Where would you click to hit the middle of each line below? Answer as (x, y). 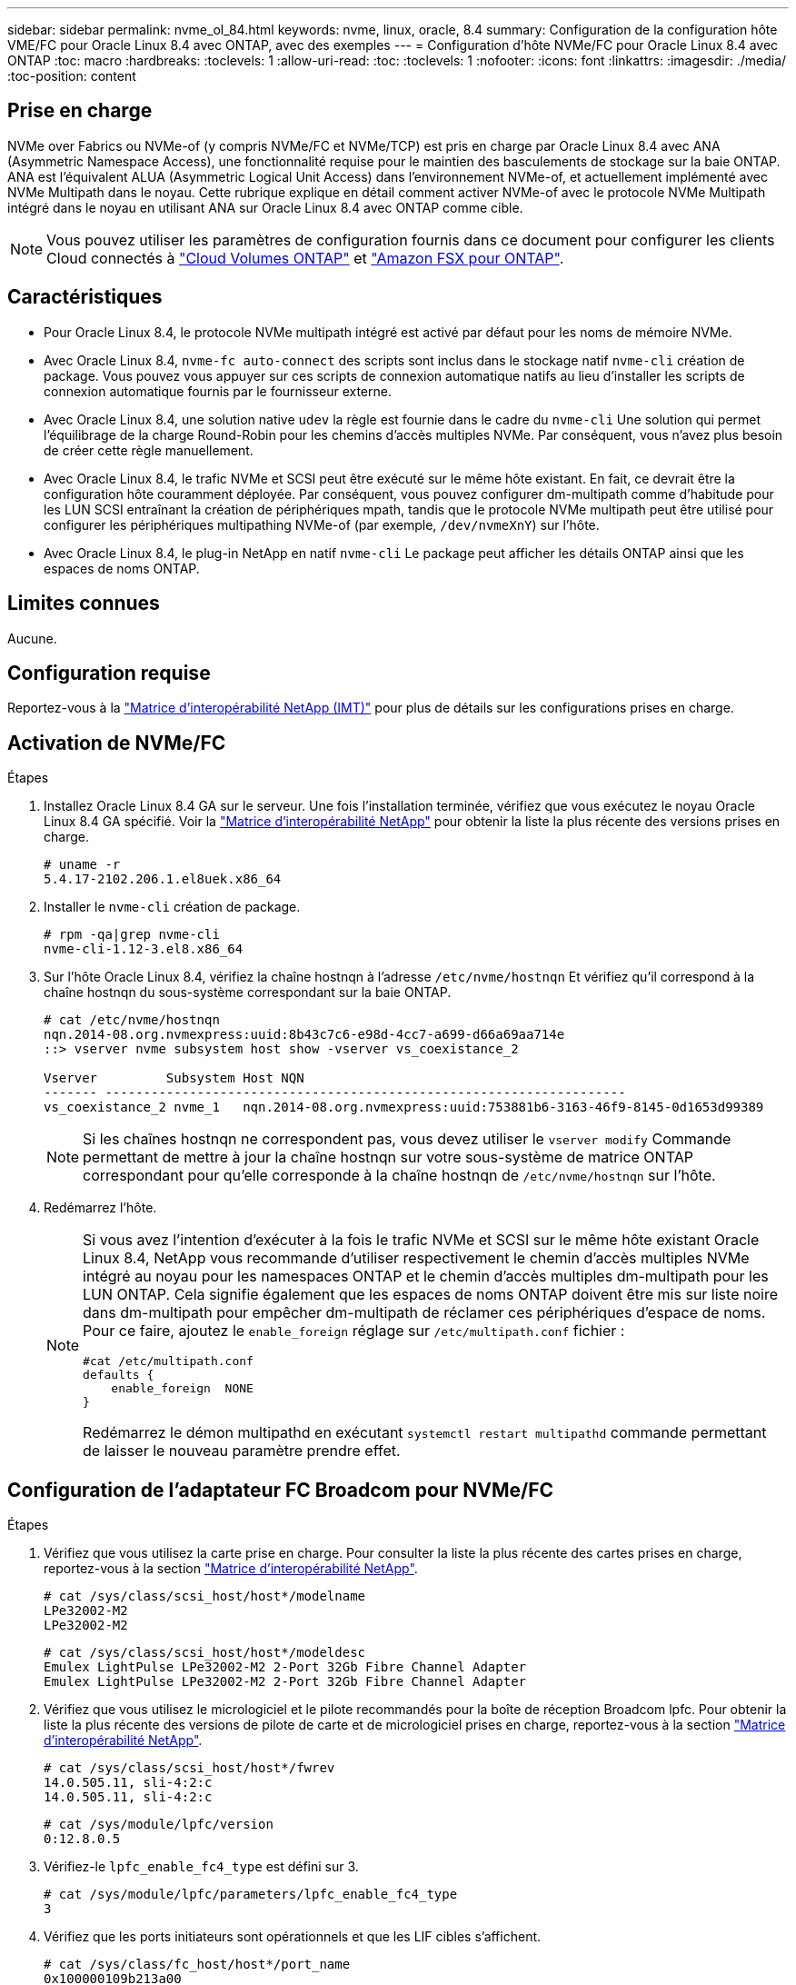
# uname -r (82, 865)
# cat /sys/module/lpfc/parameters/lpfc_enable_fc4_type (251, 1895)
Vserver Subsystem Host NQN (174, 1078)
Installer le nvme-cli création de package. (172, 907)
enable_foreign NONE (182, 1389)
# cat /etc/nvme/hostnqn (132, 1020)
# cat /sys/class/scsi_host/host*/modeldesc (205, 1653)
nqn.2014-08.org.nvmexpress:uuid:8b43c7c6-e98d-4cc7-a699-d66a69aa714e (304, 1035)
